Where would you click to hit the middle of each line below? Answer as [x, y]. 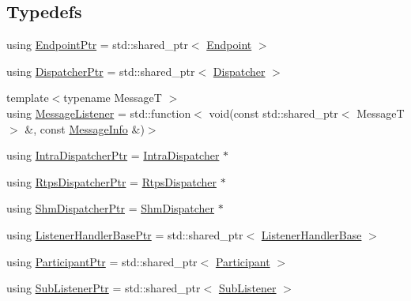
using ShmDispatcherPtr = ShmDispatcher [111, 208]
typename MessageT [113, 98]
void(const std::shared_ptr [273, 113]
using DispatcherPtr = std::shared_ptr [101, 71]
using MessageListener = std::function [99, 113]
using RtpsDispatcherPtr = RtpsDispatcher [111, 181]
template [28, 98]
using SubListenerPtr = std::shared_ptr [104, 288]
